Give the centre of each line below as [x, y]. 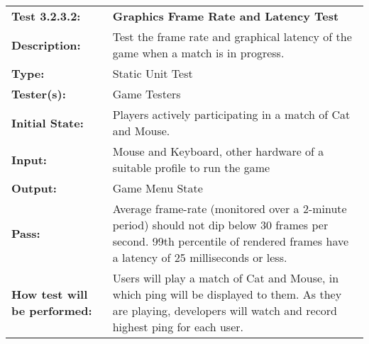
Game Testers [147, 94]
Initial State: [48, 122]
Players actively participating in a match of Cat [231, 114]
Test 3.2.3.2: [46, 16]
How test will [50, 294]
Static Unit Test [153, 73]
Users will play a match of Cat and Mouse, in [226, 278]
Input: [29, 159]
